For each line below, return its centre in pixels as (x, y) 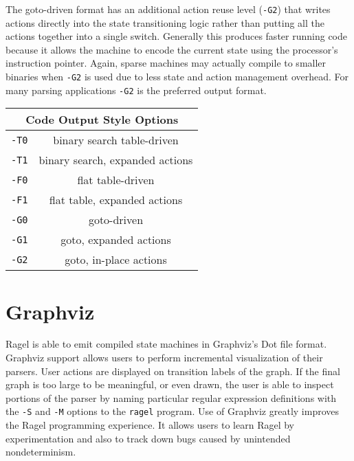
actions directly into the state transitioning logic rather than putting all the (165, 22)
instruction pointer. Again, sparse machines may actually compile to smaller (166, 63)
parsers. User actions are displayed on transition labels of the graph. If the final (173, 371)
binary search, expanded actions (116, 160)
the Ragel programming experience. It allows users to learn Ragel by (150, 425)
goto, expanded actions (116, 240)
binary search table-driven (116, 140)
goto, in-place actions (116, 260)
